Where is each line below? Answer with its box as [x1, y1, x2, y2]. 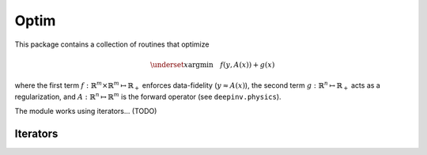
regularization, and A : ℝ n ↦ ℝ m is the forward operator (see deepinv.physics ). [14, 91, 282, 101]
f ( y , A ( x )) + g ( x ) [220, 60, 275, 69]
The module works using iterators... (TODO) [14, 106, 157, 115]
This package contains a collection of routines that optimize [14, 40, 210, 49]
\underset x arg [150, 60, 201, 69]
